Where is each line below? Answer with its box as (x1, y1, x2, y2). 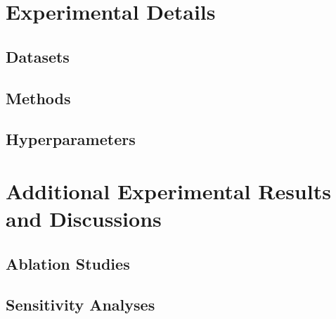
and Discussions (6, 204, 162, 233)
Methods (6, 87, 71, 108)
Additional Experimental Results (6, 176, 331, 205)
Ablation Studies (6, 252, 130, 274)
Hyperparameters (6, 128, 136, 150)
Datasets (6, 45, 70, 67)
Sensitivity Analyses (6, 294, 155, 315)
